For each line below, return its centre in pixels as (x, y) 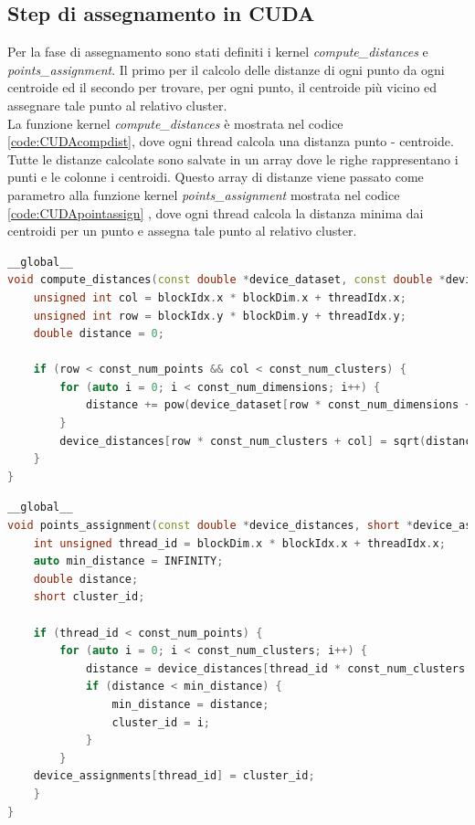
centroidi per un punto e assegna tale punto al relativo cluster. (182, 231)
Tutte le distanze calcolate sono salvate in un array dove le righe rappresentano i (233, 159)
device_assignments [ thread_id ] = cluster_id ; (174, 776)
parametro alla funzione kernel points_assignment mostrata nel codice (204, 194)
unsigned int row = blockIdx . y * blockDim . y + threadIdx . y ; (220, 316)
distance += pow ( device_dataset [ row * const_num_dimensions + (279, 405)
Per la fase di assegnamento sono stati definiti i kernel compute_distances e (218, 52)
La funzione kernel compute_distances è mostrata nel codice (175, 123)
